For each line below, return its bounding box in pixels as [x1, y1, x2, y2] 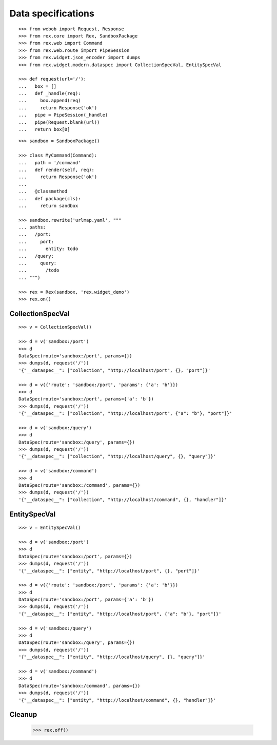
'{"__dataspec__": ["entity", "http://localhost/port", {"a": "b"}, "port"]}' [18, 611, 222, 617]
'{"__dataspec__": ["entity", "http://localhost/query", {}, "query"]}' [18, 654, 205, 660]
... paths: [18, 224, 46, 231]
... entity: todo [18, 246, 78, 252]
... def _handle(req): [18, 90, 81, 97]
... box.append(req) [18, 98, 81, 104]
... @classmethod [18, 188, 68, 195]
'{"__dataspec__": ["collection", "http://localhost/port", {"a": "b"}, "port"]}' [18, 411, 232, 416]
